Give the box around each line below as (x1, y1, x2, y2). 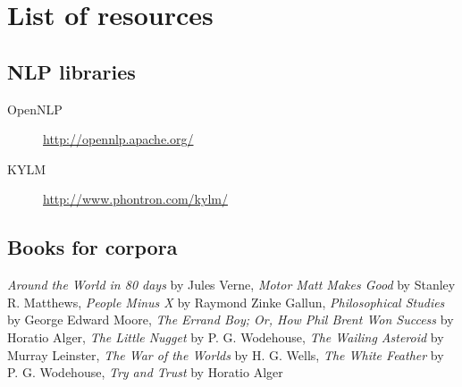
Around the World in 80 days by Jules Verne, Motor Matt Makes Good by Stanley (7, 275, 456, 294)
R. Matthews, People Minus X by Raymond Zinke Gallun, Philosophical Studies (7, 292, 445, 311)
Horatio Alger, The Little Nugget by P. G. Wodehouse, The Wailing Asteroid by (7, 327, 444, 346)
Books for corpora (7, 233, 178, 261)
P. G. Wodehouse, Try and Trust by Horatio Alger (7, 363, 283, 382)
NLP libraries (7, 57, 136, 85)
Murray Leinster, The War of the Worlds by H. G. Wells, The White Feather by (7, 345, 444, 364)
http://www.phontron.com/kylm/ (43, 189, 228, 208)
